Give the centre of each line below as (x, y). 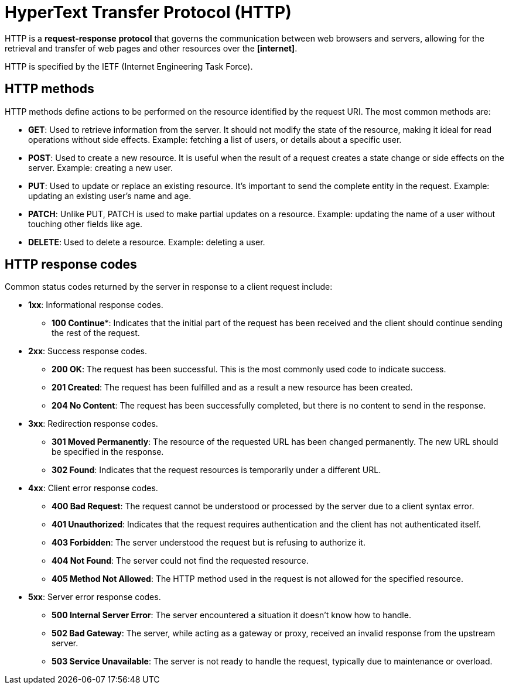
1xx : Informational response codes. (96, 305)
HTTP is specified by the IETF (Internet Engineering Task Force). (129, 66)
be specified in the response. (108, 452)
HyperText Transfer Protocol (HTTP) (148, 12)
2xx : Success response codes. (88, 351)
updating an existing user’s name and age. (110, 196)
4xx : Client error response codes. (93, 488)
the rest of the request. (96, 333)
